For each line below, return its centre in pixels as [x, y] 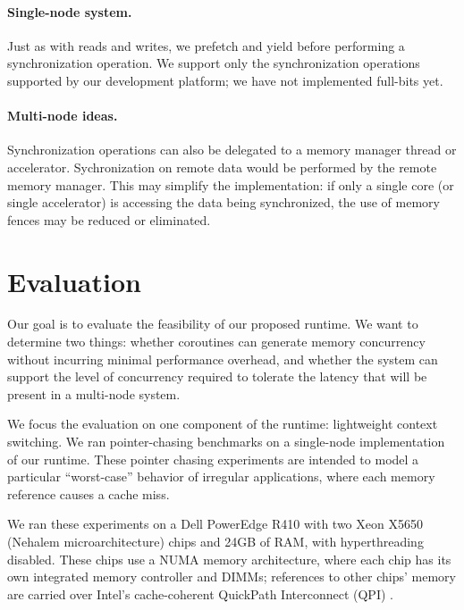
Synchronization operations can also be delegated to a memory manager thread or [232, 150]
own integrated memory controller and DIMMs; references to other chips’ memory [232, 577]
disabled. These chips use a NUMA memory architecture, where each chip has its [229, 559]
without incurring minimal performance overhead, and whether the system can [223, 359]
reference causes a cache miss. [89, 493]
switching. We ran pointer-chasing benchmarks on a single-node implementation [226, 442]
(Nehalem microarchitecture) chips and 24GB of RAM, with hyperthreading [215, 541]
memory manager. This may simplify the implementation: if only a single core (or [231, 184]
